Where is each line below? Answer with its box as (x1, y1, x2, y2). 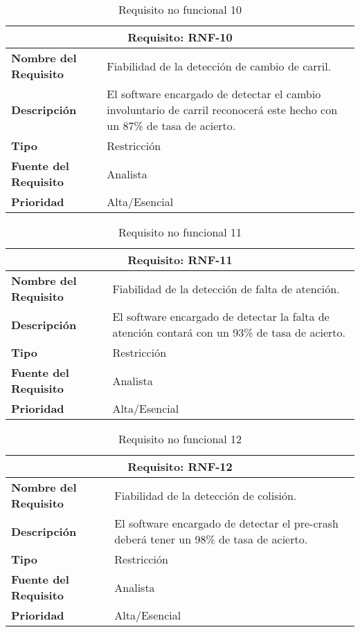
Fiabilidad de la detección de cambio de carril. (107, 57, 332, 74)
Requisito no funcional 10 (118, 1, 242, 17)
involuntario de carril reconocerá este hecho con (107, 102, 338, 118)
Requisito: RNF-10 (127, 29, 233, 45)
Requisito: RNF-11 (127, 252, 233, 268)
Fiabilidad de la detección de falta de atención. (112, 280, 340, 297)
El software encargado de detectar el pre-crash (114, 515, 339, 531)
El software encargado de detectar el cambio (107, 86, 321, 102)
